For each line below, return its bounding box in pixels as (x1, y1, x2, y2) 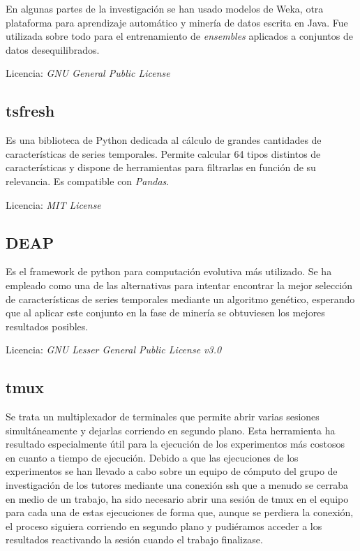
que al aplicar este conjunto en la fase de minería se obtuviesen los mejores (6, 305, 325, 320)
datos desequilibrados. (6, 42, 100, 57)
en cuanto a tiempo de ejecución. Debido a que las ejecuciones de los (6, 450, 299, 464)
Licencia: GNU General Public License (6, 66, 170, 80)
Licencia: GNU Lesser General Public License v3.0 (6, 342, 222, 357)
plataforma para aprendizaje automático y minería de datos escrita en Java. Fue (6, 15, 348, 29)
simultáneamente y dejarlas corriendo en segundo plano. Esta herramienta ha (6, 423, 336, 437)
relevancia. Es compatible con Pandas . (6, 173, 170, 188)
